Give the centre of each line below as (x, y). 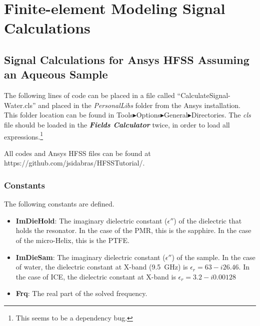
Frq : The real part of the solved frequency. (81, 293)
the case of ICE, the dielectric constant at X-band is (96, 276)
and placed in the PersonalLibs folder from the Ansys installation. (139, 105)
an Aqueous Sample (56, 74)
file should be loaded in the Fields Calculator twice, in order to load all (117, 124)
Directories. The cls (221, 115)
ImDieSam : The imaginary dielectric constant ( (90, 257)
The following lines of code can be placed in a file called (89, 95)
